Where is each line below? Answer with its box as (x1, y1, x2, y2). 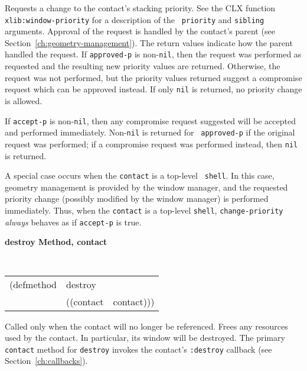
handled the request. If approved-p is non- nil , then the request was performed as (5, 48, 302, 60)
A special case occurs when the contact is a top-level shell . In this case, (5, 169, 275, 182)
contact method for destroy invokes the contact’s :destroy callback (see (5, 343, 272, 355)
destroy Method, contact (5, 235, 107, 248)
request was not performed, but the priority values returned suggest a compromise (5, 71, 302, 83)
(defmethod (9, 277, 57, 291)
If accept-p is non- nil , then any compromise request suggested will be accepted (5, 114, 296, 127)
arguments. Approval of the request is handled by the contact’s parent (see (5, 25, 275, 37)
